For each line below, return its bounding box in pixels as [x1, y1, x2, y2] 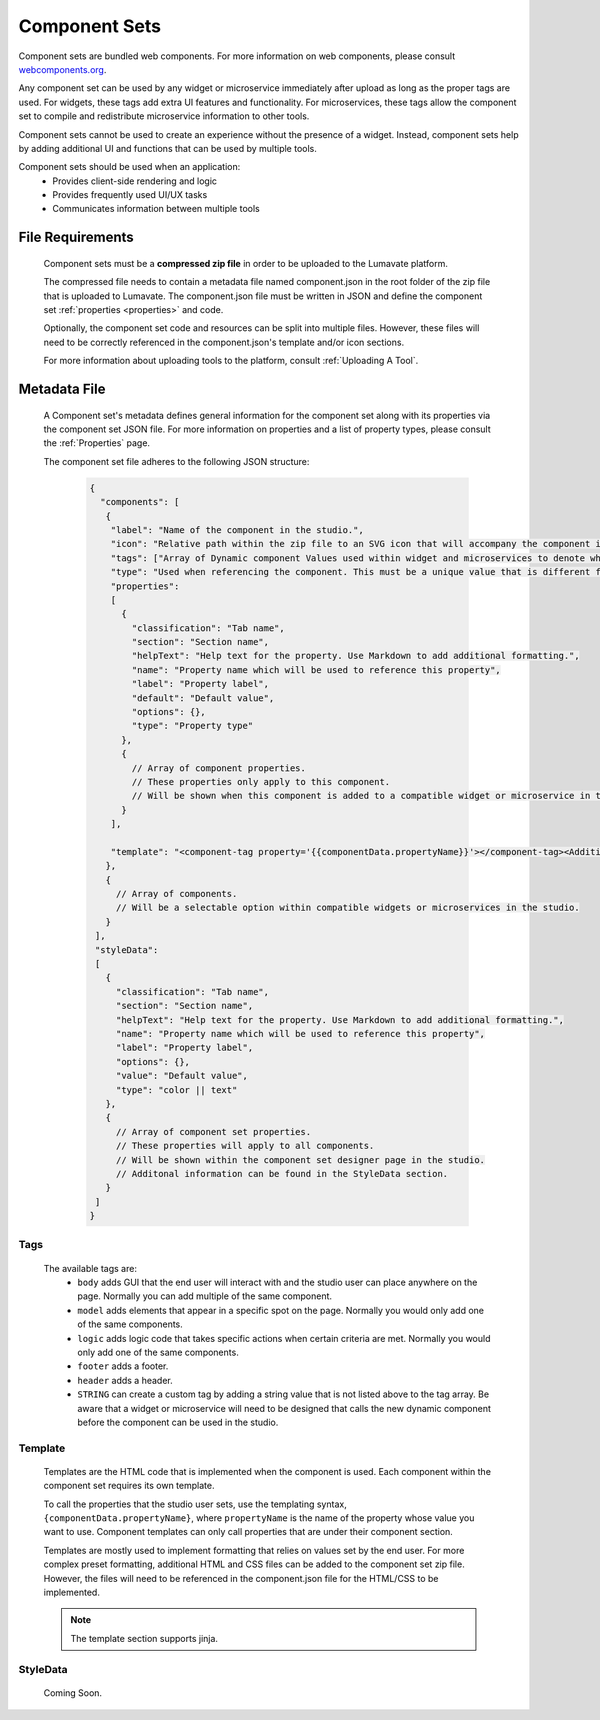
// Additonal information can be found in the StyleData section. [115, 1168, 449, 1179]
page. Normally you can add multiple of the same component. [77, 1290, 333, 1302]
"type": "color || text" [115, 1084, 238, 1095]
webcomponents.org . [18, 63, 107, 75]
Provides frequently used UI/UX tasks [52, 189, 208, 201]
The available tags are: [43, 1262, 137, 1274]
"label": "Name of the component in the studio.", [110, 524, 364, 535]
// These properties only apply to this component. [131, 776, 391, 787]
